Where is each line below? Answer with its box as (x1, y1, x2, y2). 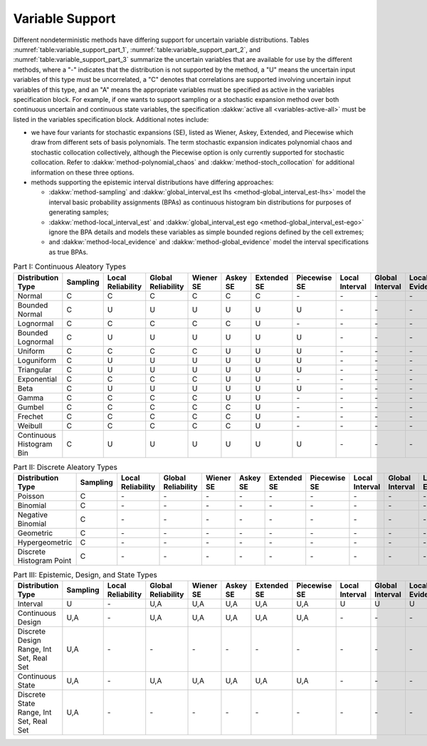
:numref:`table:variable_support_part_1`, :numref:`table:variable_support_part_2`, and (13, 45, 261, 53)
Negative (17, 510, 48, 520)
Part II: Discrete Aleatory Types (13, 462, 117, 472)
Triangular (17, 364, 52, 374)
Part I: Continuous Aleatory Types (13, 262, 127, 272)
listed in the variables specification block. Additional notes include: (13, 115, 209, 124)
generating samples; (48, 208, 110, 216)
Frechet (17, 411, 43, 421)
